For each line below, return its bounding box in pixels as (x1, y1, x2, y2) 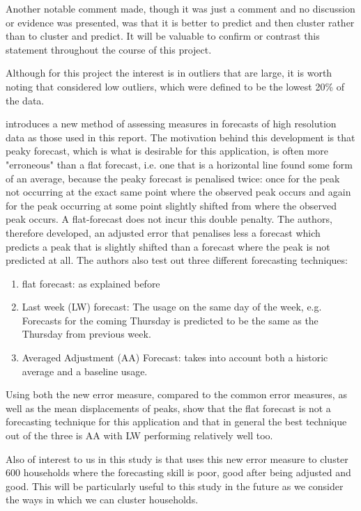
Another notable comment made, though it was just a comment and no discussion (6, 1, 355, 15)
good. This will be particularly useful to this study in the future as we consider (6, 478, 344, 493)
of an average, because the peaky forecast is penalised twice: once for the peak (6, 171, 340, 185)
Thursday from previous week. (22, 327, 151, 341)
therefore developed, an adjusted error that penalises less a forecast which (6, 225, 321, 239)
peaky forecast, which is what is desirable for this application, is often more (6, 143, 329, 158)
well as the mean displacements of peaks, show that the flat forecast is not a (6, 400, 331, 415)
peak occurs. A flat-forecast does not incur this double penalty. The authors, (6, 212, 332, 226)
